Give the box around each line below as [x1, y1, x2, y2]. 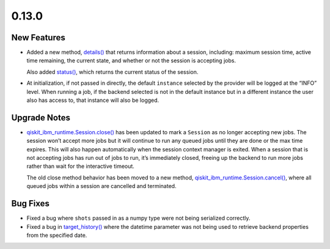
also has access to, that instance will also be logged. [26, 96, 159, 104]
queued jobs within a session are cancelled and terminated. [26, 182, 177, 190]
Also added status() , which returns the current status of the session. [26, 68, 199, 76]
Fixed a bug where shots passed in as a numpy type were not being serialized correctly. [26, 214, 251, 222]
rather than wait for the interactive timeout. [26, 162, 134, 170]
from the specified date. [26, 231, 87, 239]
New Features [11, 32, 65, 43]
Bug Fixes [11, 198, 50, 209]
